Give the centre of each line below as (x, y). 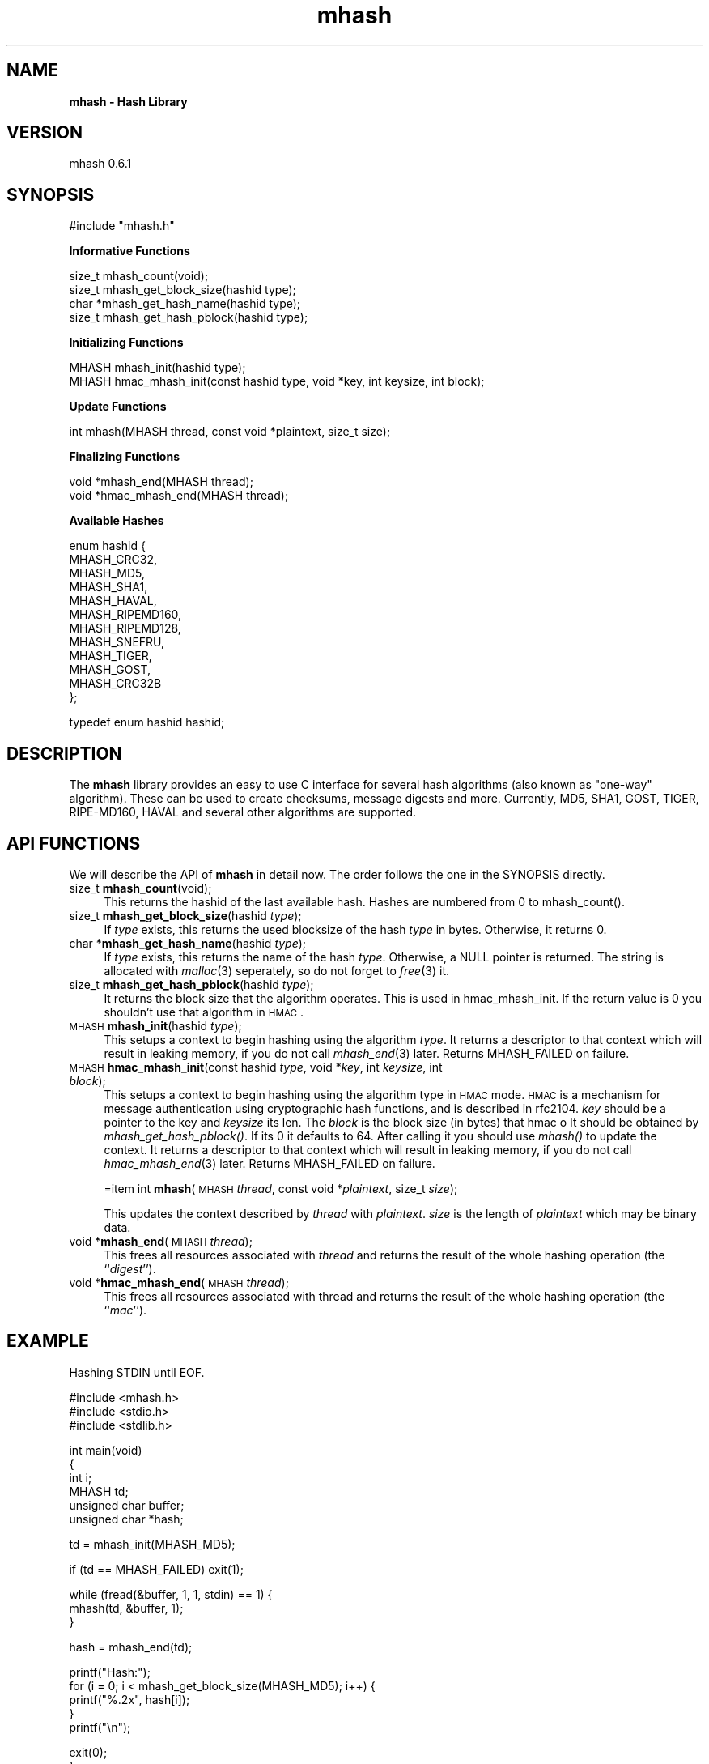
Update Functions (118, 407)
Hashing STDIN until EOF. (137, 1372)
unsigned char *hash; (126, 1519)
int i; (81, 1477)
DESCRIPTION (64, 753)
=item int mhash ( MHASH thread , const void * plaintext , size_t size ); (281, 1188)
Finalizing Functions (124, 457)
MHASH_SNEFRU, (117, 642)
